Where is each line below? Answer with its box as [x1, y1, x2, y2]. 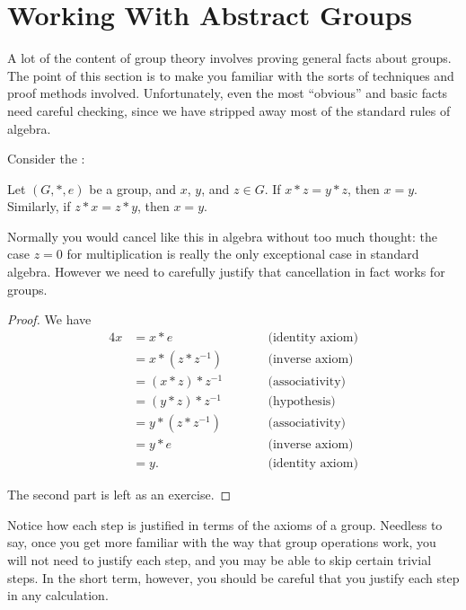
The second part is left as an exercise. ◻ [7, 485, 232, 504]
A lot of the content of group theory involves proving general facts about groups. [7, 49, 452, 67]
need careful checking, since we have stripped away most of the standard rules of [7, 101, 451, 119]
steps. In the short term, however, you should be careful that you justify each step [7, 568, 460, 587]
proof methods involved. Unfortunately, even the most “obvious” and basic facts [7, 84, 448, 102]
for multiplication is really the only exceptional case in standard [66, 244, 419, 263]
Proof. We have [7, 310, 92, 329]
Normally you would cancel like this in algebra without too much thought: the [7, 226, 437, 245]
